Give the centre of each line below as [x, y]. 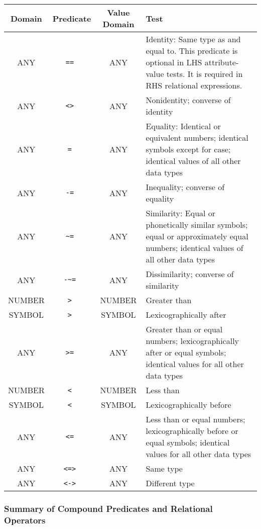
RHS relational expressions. [194, 85]
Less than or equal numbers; [195, 419]
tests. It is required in [205, 74]
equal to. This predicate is [192, 51]
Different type [170, 483]
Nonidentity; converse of [188, 100]
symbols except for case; [188, 149]
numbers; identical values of [194, 248]
